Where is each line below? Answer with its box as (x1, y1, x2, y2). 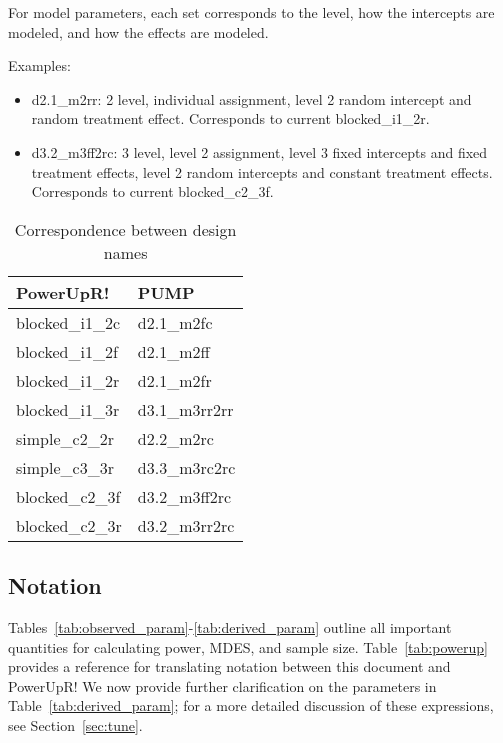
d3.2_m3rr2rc (137, 513, 235, 537)
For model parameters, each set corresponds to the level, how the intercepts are (8, 2, 495, 22)
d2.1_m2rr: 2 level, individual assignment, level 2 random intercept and (31, 88, 472, 109)
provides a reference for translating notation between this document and (8, 656, 451, 677)
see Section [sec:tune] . (8, 714, 143, 735)
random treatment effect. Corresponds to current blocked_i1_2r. (31, 108, 430, 129)
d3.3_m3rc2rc (137, 455, 236, 479)
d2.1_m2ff (137, 339, 210, 363)
